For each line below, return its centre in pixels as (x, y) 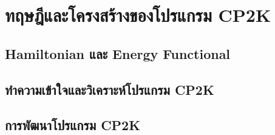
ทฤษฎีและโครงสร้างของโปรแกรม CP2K (138, 15)
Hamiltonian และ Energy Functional (118, 53)
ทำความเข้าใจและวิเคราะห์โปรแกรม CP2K (110, 89)
